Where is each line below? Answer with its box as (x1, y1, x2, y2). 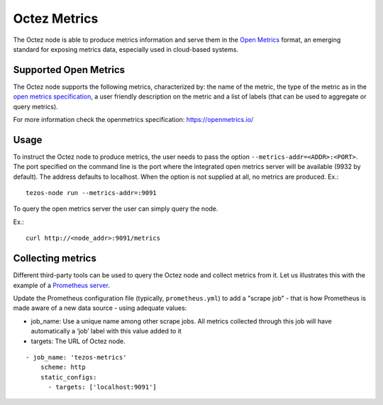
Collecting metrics (13, 253, 97, 265)
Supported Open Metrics (13, 64, 126, 76)
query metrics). (13, 102, 58, 111)
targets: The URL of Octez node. (30, 337, 126, 345)
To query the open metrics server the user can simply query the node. (13, 204, 218, 213)
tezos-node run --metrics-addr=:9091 (26, 189, 157, 197)
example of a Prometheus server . (13, 281, 110, 289)
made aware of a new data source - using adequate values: (13, 304, 187, 312)
